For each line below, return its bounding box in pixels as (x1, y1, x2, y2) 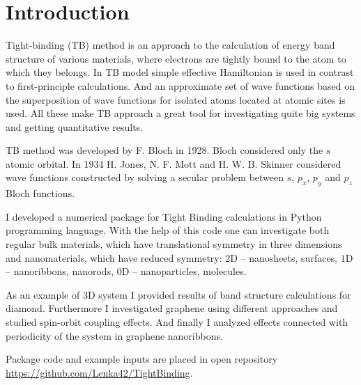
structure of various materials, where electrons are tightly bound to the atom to (6, 51, 346, 65)
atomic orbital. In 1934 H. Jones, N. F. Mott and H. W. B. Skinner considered (6, 156, 341, 171)
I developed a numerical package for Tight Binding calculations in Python (6, 209, 322, 223)
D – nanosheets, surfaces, (230, 250, 338, 265)
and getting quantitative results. (6, 119, 143, 134)
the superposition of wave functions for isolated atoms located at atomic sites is (6, 92, 346, 107)
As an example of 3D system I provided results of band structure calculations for (6, 287, 351, 301)
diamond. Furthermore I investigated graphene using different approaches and (6, 301, 338, 315)
